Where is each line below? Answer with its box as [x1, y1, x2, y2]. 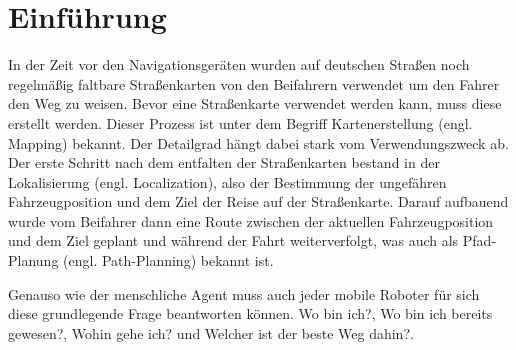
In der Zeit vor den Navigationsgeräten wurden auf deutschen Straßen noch [8, 54, 470, 75]
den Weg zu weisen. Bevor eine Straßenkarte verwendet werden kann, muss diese [8, 93, 502, 114]
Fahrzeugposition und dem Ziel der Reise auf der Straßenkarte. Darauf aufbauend [8, 191, 509, 212]
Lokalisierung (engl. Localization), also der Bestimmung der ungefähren [8, 171, 447, 192]
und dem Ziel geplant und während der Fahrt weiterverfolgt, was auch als [8, 230, 459, 251]
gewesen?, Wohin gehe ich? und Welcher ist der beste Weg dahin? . [8, 322, 414, 343]
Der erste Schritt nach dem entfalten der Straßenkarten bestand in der [8, 152, 440, 173]
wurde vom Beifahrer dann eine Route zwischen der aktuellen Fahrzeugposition [8, 210, 494, 231]
